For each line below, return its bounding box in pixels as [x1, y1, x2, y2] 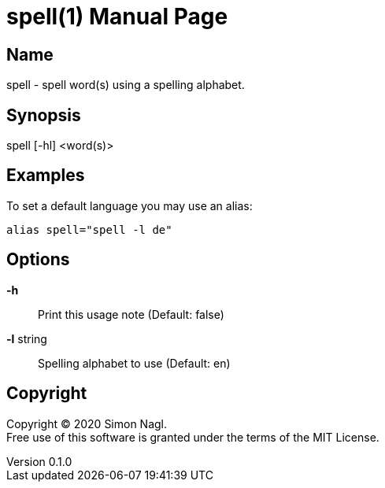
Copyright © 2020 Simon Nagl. [6, 416, 168, 431]
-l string [6, 331, 47, 346]
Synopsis [6, 105, 81, 125]
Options [6, 250, 70, 270]
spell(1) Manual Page [6, 3, 228, 30]
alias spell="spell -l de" [6, 223, 172, 236]
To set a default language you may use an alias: [6, 198, 253, 213]
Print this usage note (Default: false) [38, 307, 224, 321]
